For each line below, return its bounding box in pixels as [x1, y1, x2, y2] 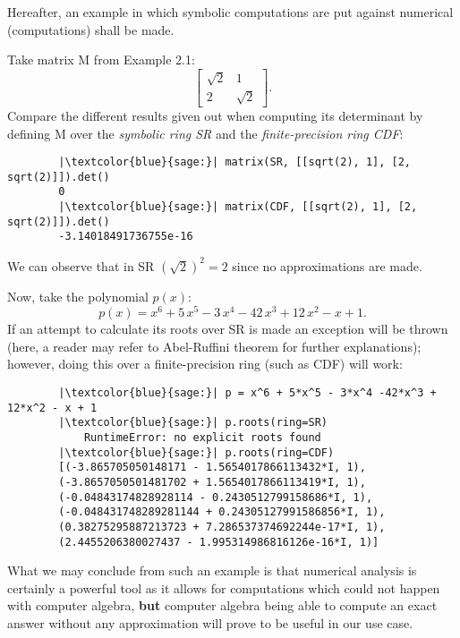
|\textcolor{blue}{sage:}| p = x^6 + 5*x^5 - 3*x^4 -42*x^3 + [58, 387, 437, 400]
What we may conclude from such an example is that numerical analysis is [7, 561, 417, 580]
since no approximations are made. [232, 256, 422, 275]
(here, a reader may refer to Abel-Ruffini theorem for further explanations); [7, 336, 422, 355]
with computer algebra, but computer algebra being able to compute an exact [7, 596, 438, 615]
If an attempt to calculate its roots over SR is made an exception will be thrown [7, 319, 448, 338]
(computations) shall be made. [7, 20, 175, 38]
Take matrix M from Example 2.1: [7, 50, 195, 69]
